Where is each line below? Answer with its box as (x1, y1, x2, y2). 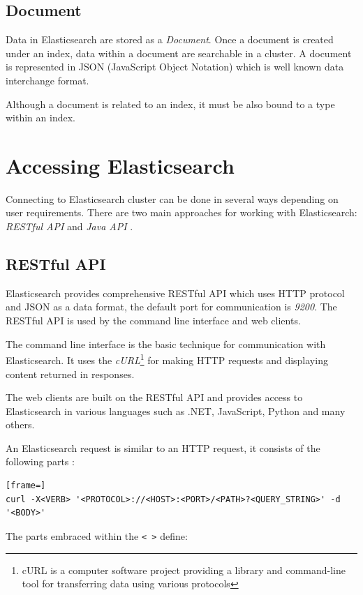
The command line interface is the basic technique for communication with (6, 336, 326, 351)
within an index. (6, 110, 75, 125)
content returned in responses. (6, 366, 135, 381)
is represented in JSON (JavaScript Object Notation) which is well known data (6, 59, 344, 74)
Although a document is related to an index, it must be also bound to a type (6, 96, 335, 111)
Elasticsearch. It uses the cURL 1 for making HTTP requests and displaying (6, 351, 328, 367)
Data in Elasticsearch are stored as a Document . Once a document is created (6, 32, 334, 47)
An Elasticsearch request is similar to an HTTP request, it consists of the (6, 440, 320, 455)
